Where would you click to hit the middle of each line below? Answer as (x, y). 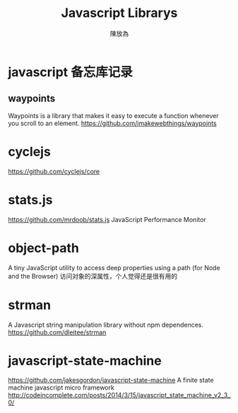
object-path (44, 248)
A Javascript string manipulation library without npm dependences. (106, 325)
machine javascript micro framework (61, 388)
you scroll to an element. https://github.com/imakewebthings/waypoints (113, 123)
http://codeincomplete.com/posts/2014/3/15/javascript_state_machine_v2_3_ (119, 395)
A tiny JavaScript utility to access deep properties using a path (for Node (114, 267)
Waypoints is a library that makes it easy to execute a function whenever (113, 115)
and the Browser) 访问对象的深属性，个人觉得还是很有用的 (93, 276)
